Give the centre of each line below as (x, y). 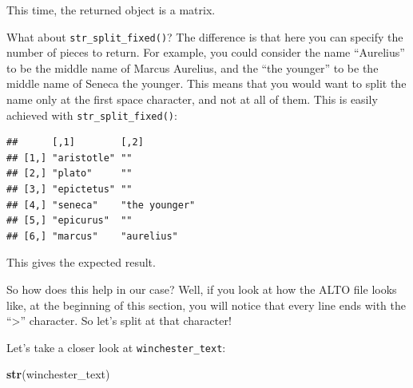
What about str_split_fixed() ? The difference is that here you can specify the (205, 36)
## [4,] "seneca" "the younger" (101, 205)
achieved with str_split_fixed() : (92, 115)
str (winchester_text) (58, 374)
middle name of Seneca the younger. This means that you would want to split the (206, 83)
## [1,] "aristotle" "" (69, 158)
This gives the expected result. (81, 262)
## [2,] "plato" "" (69, 174)
